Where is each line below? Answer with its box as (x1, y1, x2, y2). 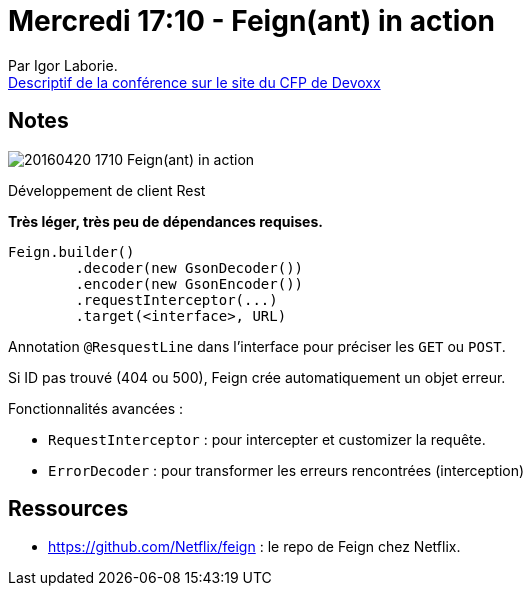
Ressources (8, 496, 129, 522)
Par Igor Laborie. (8, 56, 118, 74)
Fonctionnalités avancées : (8, 399, 184, 417)
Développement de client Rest (8, 181, 206, 199)
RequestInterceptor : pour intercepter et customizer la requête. (48, 430, 486, 448)
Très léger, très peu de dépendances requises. (8, 212, 323, 230)
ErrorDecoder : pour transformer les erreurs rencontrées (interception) (48, 461, 525, 479)
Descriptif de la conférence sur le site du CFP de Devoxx (8, 73, 381, 91)
